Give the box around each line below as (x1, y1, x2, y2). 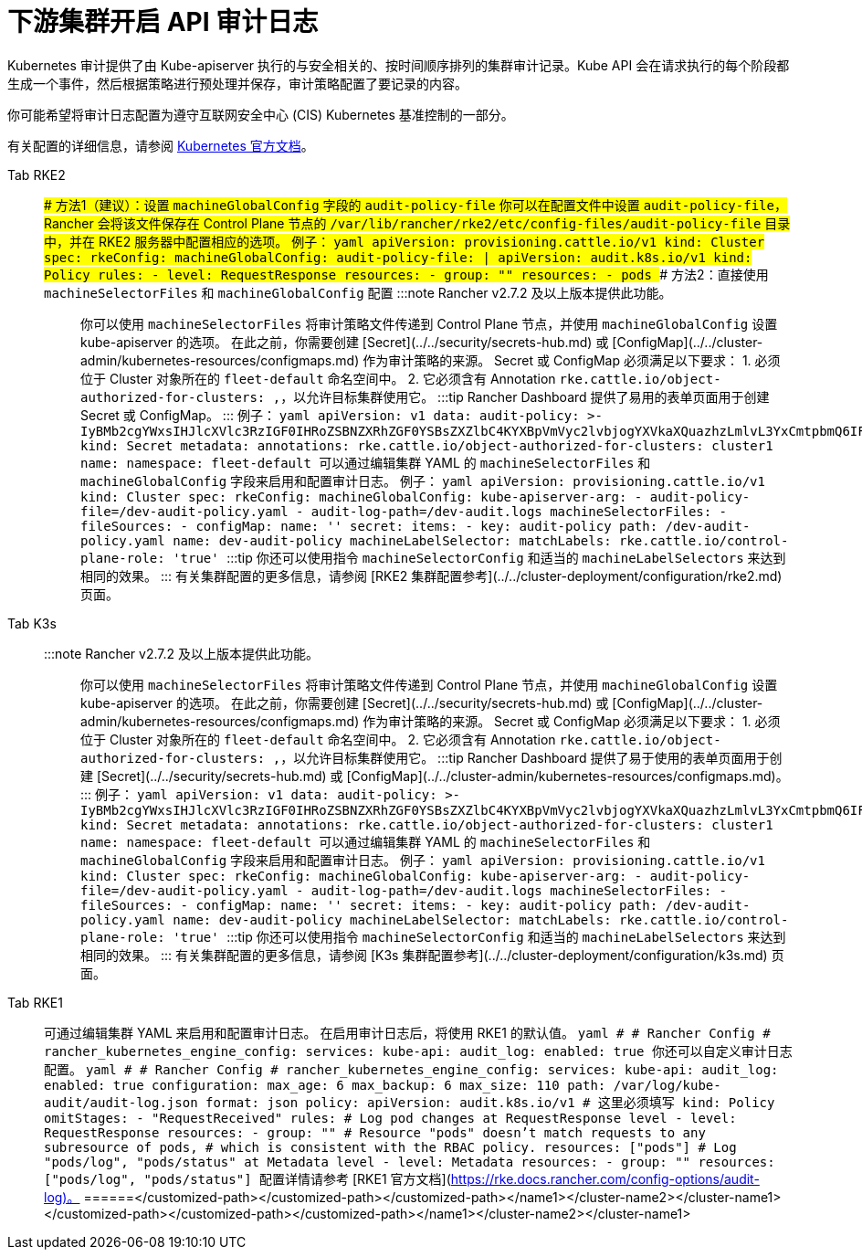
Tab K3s (7, 615, 57, 631)
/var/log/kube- (613, 1077, 721, 1093)
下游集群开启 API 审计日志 (7, 6, 319, 37)
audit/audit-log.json (44, 1094, 198, 1110)
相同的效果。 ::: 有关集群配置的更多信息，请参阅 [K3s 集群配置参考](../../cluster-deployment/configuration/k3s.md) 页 (80, 946, 784, 963)
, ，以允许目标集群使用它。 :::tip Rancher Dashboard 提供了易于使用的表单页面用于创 (272, 749, 783, 766)
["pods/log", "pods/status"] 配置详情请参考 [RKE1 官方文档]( (44, 1170, 451, 1187)
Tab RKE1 (7, 994, 63, 1010)
